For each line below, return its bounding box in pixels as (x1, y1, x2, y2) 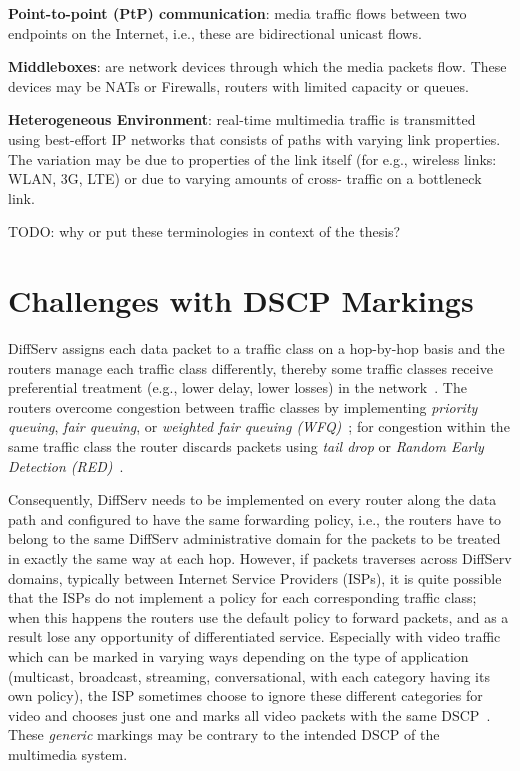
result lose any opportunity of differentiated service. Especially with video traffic (8, 626, 501, 647)
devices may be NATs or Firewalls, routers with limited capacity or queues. (8, 75, 469, 96)
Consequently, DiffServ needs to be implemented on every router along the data (8, 489, 497, 510)
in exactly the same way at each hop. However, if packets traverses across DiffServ (8, 548, 512, 568)
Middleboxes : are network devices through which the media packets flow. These (8, 56, 507, 77)
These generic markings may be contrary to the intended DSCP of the (8, 724, 440, 745)
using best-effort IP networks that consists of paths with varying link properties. (8, 128, 501, 149)
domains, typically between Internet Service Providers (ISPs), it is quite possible (8, 567, 502, 588)
